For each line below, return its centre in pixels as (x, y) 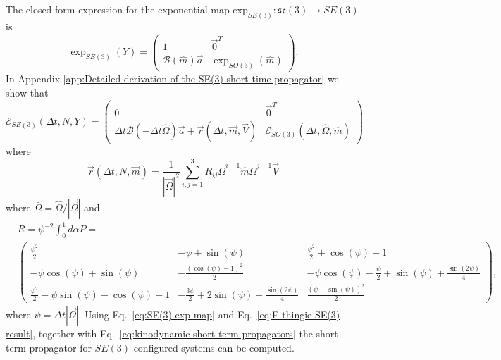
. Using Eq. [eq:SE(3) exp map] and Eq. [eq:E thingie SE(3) (209, 315)
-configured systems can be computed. (212, 347)
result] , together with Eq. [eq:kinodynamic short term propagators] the (159, 334)
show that (27, 92)
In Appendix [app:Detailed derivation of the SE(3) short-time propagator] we (172, 79)
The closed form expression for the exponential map (118, 9)
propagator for (60, 347)
